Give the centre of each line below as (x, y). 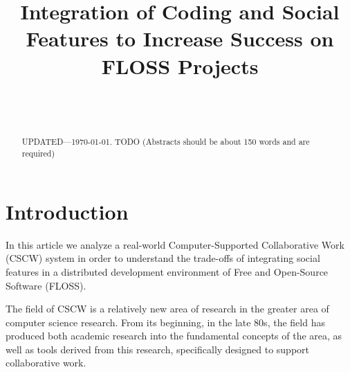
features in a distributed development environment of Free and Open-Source (167, 271)
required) (38, 153)
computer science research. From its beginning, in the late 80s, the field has (165, 322)
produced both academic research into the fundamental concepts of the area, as (174, 336)
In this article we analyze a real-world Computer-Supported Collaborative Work (175, 244)
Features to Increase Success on (180, 38)
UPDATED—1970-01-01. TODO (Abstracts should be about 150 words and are (166, 142)
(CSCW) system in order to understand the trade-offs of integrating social (163, 258)
